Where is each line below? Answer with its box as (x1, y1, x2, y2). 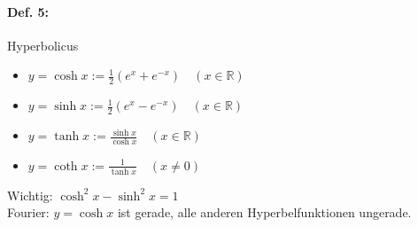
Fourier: (7, 203, 50, 222)
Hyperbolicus (7, 35, 79, 54)
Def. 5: (7, 2, 49, 20)
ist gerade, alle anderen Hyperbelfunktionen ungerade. (117, 203, 412, 222)
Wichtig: (7, 185, 53, 204)
